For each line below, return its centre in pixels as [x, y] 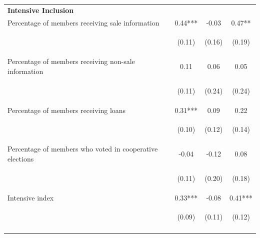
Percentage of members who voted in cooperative [83, 149]
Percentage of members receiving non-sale [71, 61]
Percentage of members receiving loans [67, 110]
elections [21, 158]
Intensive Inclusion [41, 10]
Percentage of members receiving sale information [83, 22]
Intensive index [31, 197]
